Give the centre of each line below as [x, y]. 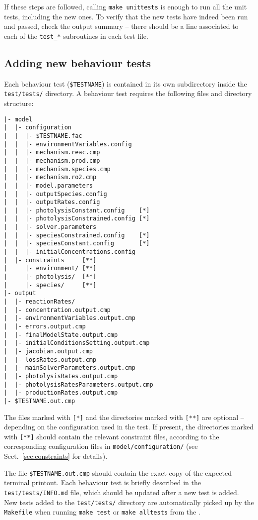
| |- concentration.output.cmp [57, 310]
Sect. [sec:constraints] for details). [56, 456]
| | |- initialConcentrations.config [70, 252]
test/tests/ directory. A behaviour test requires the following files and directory [128, 93]
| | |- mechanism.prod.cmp [52, 160]
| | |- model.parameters [48, 185]
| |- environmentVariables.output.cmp [70, 318]
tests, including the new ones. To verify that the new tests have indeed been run [126, 16]
